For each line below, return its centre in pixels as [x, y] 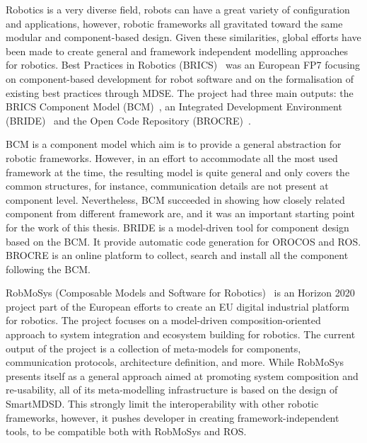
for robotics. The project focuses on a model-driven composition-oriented [163, 320]
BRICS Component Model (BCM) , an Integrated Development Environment [174, 107]
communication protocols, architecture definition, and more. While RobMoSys [175, 362]
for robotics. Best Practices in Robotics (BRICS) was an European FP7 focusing [183, 65]
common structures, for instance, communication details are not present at [167, 186]
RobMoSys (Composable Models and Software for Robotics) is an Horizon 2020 [180, 293]
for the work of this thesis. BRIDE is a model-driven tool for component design [177, 227]
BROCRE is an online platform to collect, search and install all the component [177, 255]
